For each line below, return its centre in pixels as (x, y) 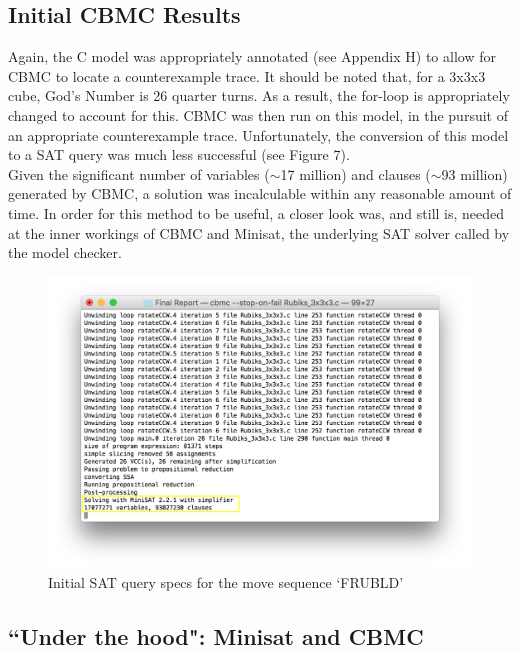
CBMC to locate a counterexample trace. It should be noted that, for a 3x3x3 (247, 75)
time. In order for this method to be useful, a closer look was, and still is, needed (256, 212)
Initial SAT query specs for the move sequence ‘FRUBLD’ (226, 582)
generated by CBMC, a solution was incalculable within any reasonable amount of (260, 193)
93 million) (474, 173)
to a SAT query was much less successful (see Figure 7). (179, 154)
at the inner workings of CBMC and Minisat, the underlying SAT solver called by (259, 232)
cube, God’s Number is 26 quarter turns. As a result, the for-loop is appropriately (259, 95)
